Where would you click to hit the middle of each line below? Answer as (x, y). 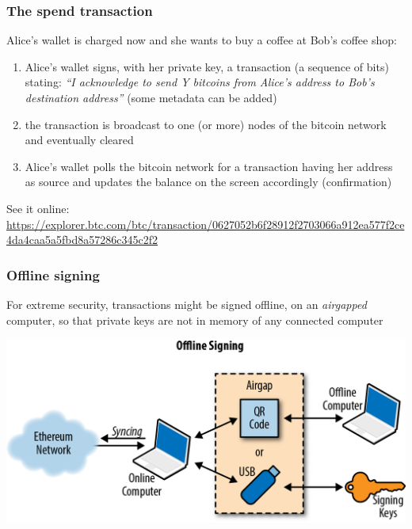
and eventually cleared (79, 140)
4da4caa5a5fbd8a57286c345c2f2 (82, 240)
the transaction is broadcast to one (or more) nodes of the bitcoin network (206, 124)
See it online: (38, 208)
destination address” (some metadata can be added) (151, 97)
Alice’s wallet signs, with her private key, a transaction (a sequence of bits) (207, 66)
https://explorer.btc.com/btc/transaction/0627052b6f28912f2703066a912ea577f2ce (206, 224)
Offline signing (53, 274)
